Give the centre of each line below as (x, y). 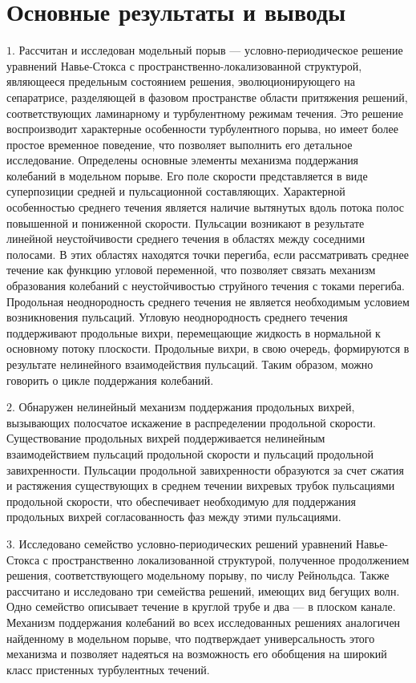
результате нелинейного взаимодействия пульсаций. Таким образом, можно (190, 364)
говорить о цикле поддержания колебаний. (110, 380)
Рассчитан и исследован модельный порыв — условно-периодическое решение (211, 50)
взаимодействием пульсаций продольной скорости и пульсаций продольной (190, 453)
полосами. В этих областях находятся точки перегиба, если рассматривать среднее (208, 254)
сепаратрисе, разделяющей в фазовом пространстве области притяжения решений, (207, 97)
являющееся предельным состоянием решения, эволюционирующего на (181, 81)
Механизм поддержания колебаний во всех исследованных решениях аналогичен (204, 622)
